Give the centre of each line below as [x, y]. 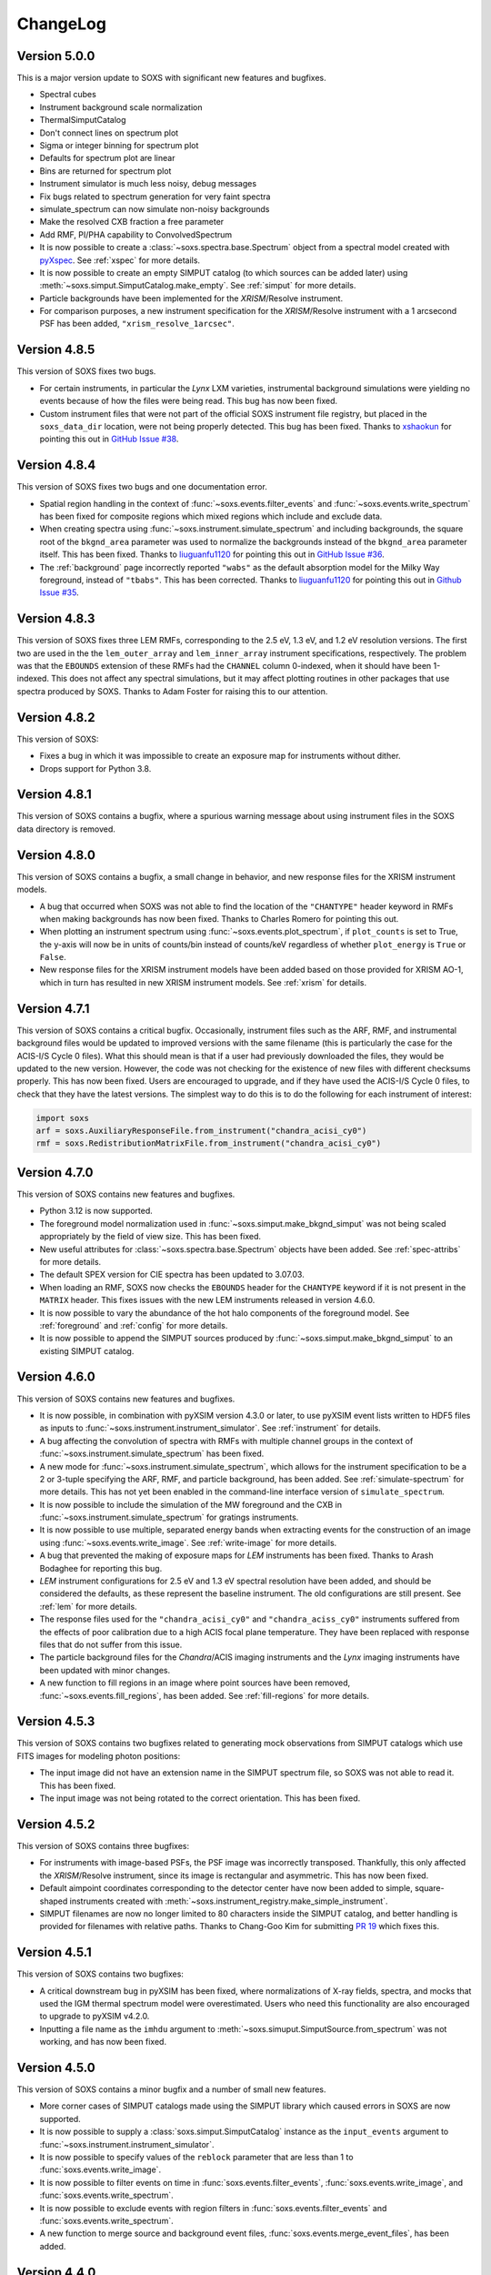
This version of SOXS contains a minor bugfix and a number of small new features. [171, 2089]
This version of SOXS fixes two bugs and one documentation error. [142, 487]
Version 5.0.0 [56, 56]
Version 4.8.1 [55, 795]
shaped [54, 1901]
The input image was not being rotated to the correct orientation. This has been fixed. [200, 1798]
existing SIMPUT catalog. [87, 1350]
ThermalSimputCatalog [83, 120]
